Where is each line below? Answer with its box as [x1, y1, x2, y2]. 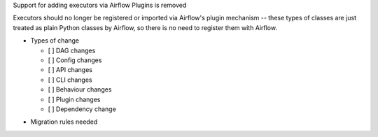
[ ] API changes [48, 66, 92, 74]
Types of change [30, 36, 80, 45]
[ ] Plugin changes [48, 95, 101, 103]
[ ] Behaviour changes [48, 85, 112, 94]
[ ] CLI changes [48, 75, 92, 84]
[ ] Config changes [48, 56, 102, 64]
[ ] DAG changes [48, 46, 96, 55]
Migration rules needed [30, 117, 98, 126]
